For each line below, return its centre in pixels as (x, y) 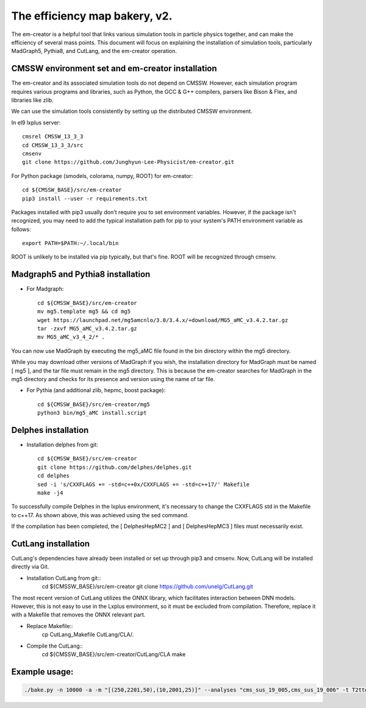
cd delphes (54, 476)
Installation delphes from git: (63, 445)
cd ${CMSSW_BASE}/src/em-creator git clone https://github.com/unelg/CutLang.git (147, 587)
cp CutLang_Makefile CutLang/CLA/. (88, 635)
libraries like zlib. (33, 100)
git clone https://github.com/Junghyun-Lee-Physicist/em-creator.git (128, 162)
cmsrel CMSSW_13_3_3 (53, 137)
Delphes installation (50, 430)
